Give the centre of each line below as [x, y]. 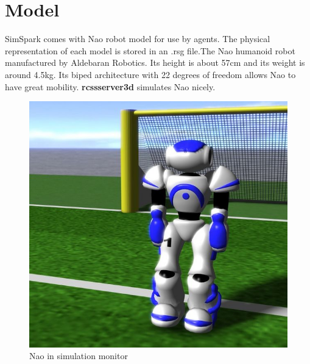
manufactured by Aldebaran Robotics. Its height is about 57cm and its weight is [155, 62]
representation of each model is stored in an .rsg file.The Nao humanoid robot [150, 50]
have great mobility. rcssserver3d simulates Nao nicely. [110, 86]
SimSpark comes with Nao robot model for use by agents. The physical [138, 39]
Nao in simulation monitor [79, 356]
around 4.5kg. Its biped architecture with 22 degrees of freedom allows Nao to [150, 74]
